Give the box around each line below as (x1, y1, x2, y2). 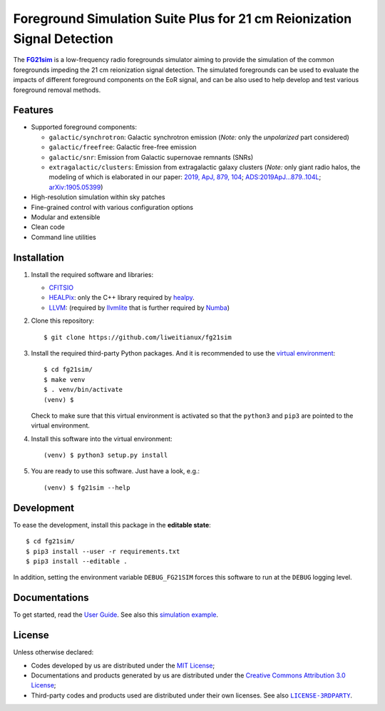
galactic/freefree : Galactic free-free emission (48, 143, 197, 151)
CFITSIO (48, 283, 74, 292)
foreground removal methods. (13, 86, 101, 94)
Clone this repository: (31, 316, 95, 325)
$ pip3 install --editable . (26, 557, 128, 565)
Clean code (31, 223, 66, 231)
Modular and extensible (31, 213, 101, 221)
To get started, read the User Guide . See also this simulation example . (13, 610, 219, 619)
